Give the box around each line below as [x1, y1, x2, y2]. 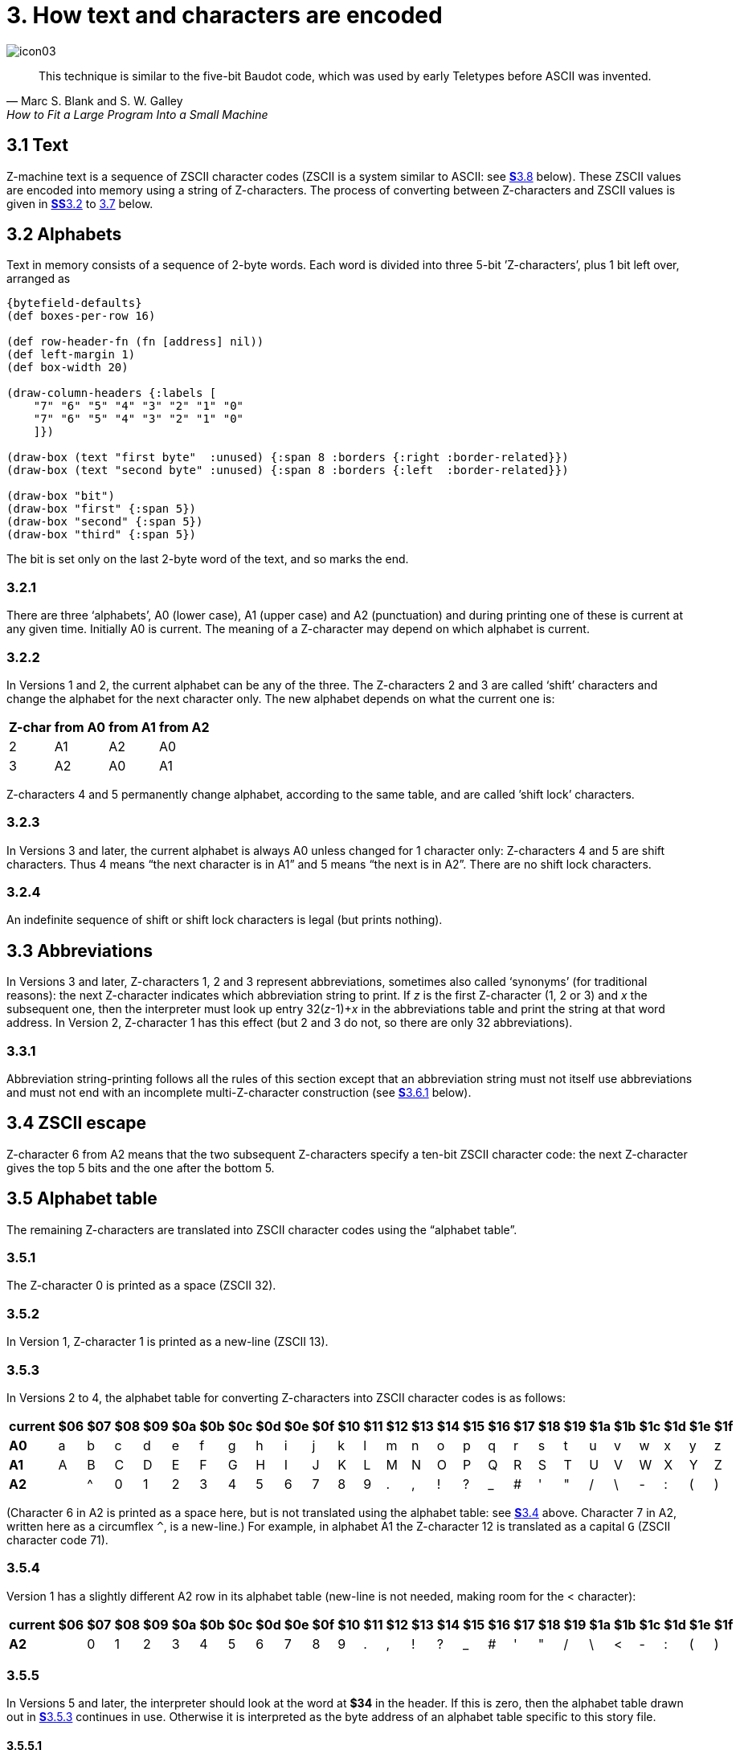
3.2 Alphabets [6, 224, 122, 245]
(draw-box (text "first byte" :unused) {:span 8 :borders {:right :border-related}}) [6, 451, 569, 464]
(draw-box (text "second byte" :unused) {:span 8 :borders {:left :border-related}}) [6, 464, 569, 477]
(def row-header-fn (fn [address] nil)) [6, 335, 264, 349]
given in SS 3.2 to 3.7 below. [6, 196, 153, 211]
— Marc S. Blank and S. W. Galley [6, 93, 183, 108]
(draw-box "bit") [6, 489, 115, 503]
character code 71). [6, 1532, 108, 1547]
